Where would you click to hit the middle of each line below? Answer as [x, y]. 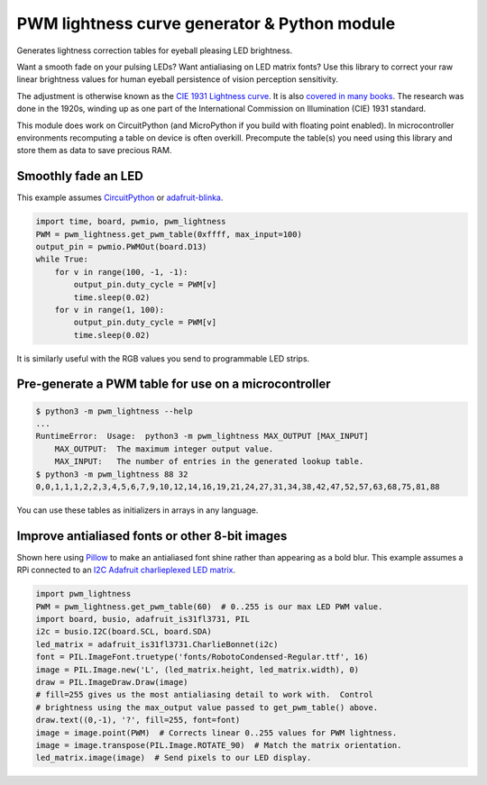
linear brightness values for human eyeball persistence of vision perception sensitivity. [177, 79]
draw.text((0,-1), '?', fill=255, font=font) [138, 720]
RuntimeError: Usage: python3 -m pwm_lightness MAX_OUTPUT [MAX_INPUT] [202, 436]
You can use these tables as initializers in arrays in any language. [138, 510]
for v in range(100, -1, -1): [121, 272]
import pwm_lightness [83, 594]
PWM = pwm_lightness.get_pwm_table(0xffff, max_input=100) [169, 234]
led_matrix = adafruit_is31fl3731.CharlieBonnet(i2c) [157, 644]
